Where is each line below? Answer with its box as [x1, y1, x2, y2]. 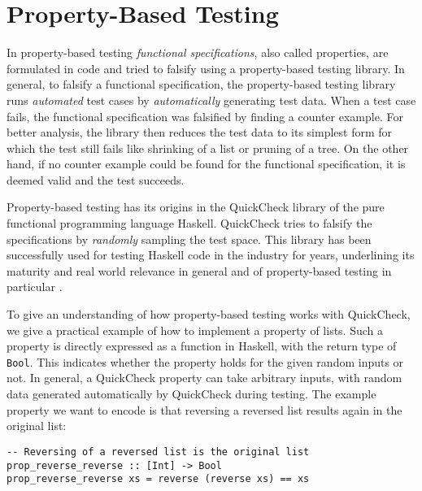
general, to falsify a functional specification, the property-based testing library [7, 76, 396, 93]
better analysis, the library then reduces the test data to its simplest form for [7, 124, 393, 141]
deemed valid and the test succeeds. [7, 171, 185, 188]
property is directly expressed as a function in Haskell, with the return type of [7, 337, 397, 354]
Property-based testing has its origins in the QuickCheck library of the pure [7, 198, 385, 215]
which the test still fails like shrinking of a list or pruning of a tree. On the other [7, 139, 409, 156]
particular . [7, 278, 63, 295]
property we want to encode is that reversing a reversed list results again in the [7, 401, 402, 418]
